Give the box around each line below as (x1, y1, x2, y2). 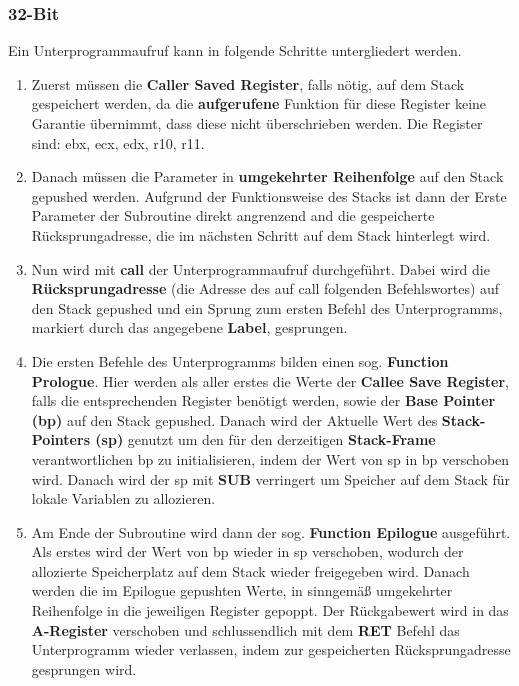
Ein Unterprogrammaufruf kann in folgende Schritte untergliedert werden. (8, 40, 462, 61)
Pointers (31, 429, 90, 450)
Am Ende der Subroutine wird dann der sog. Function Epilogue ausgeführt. (31, 521, 511, 542)
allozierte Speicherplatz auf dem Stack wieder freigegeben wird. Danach (31, 560, 470, 581)
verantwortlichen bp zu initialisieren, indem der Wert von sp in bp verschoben (31, 448, 510, 469)
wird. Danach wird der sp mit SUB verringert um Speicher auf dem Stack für (31, 468, 511, 489)
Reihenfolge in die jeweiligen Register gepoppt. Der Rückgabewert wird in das (31, 600, 509, 621)
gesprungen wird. (31, 658, 137, 679)
